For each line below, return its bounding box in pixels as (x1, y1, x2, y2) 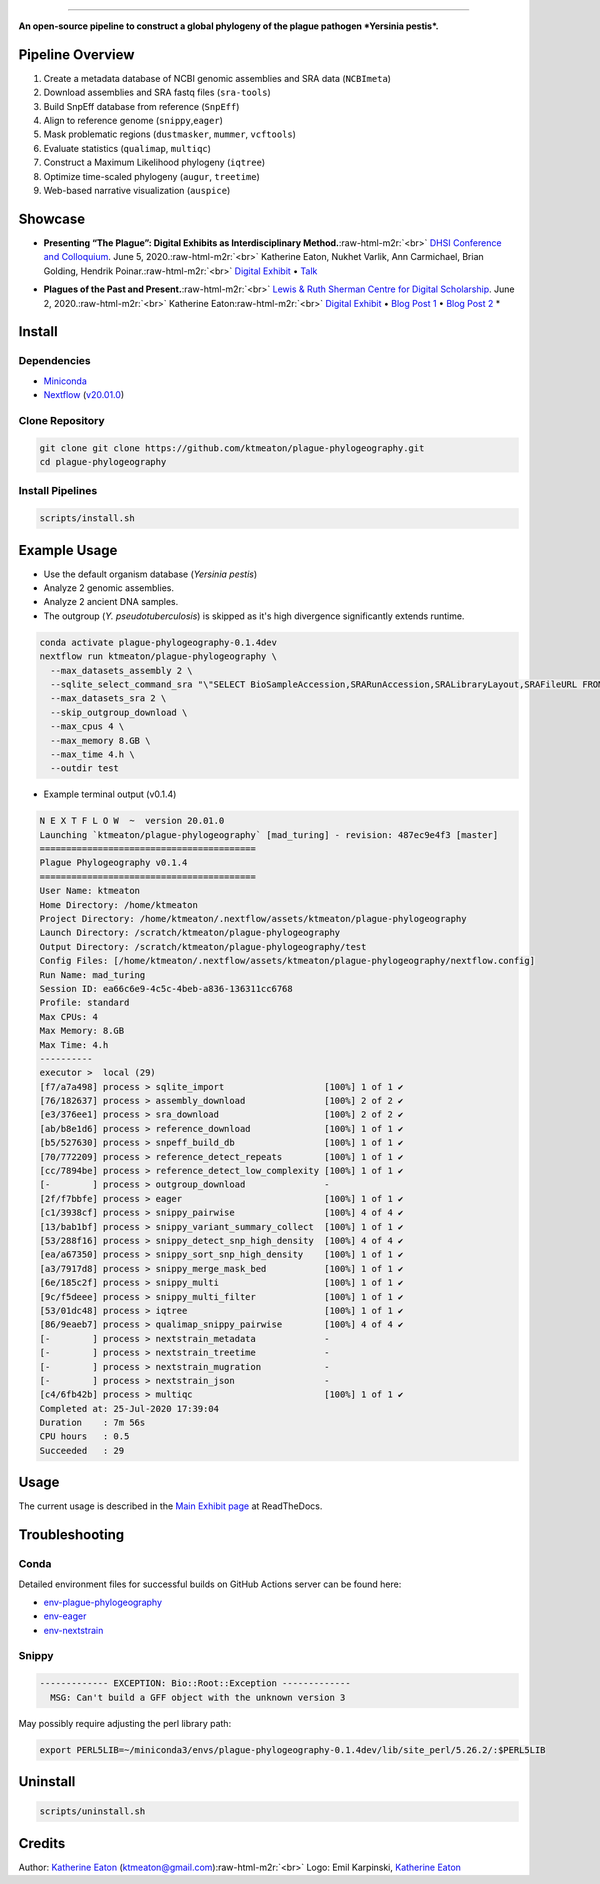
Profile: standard (39, 997, 130, 1009)
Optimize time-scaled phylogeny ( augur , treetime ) (43, 170, 260, 182)
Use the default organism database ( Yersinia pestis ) (43, 568, 258, 580)
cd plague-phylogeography (39, 456, 167, 467)
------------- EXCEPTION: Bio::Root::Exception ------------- (39, 1678, 351, 1689)
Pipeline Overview (18, 46, 135, 63)
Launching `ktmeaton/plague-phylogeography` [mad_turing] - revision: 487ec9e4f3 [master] (39, 829, 499, 840)
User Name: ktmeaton (39, 885, 140, 897)
